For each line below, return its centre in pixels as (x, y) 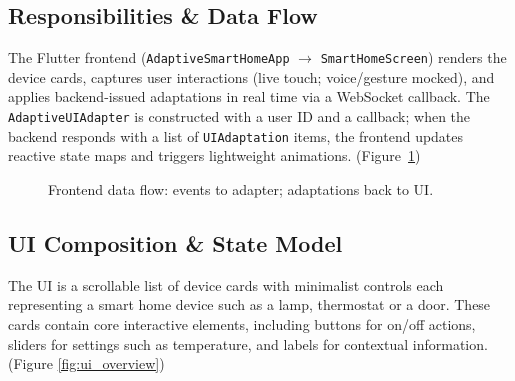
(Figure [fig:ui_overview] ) (86, 363)
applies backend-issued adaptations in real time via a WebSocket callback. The (249, 96)
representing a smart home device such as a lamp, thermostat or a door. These (249, 304)
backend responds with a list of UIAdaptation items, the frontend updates (236, 135)
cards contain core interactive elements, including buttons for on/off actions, (242, 323)
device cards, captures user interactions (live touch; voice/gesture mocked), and (251, 76)
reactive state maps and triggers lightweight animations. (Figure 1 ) (214, 155)
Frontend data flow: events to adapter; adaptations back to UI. (241, 188)
